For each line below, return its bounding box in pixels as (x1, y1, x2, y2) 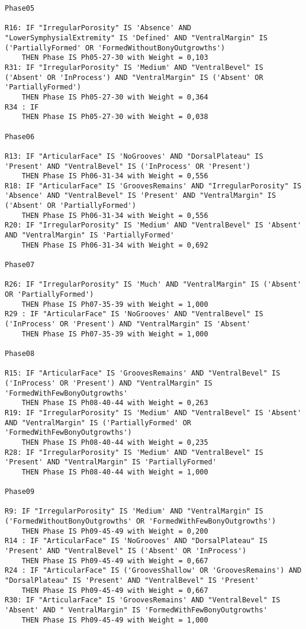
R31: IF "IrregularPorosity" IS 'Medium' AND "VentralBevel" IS (5, 63, 263, 72)
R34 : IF (5, 102, 39, 111)
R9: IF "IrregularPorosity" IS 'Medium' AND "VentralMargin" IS (5, 507, 263, 516)
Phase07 (5, 261, 35, 269)
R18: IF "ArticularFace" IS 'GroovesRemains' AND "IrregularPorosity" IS (5, 181, 302, 190)
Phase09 (5, 487, 35, 496)
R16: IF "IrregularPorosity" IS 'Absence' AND (5, 24, 191, 33)
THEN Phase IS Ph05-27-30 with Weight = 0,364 (21, 92, 208, 101)
